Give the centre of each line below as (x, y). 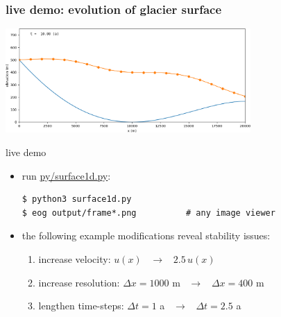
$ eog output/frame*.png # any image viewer (148, 213)
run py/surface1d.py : (66, 175)
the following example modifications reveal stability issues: (146, 235)
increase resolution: (79, 282)
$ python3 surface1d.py (77, 199)
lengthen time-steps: (81, 306)
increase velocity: (75, 258)
